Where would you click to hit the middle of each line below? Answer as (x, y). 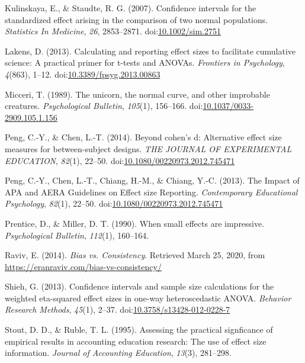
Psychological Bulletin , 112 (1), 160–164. (77, 235)
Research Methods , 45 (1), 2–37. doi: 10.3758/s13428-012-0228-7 (118, 309)
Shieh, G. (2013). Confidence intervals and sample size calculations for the (139, 286)
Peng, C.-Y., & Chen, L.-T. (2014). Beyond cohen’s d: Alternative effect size (143, 137)
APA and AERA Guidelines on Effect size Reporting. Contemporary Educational (151, 192)
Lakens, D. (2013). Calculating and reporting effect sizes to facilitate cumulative (150, 51)
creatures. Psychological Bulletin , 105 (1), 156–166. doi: (104, 106)
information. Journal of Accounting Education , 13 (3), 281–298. (118, 353)
